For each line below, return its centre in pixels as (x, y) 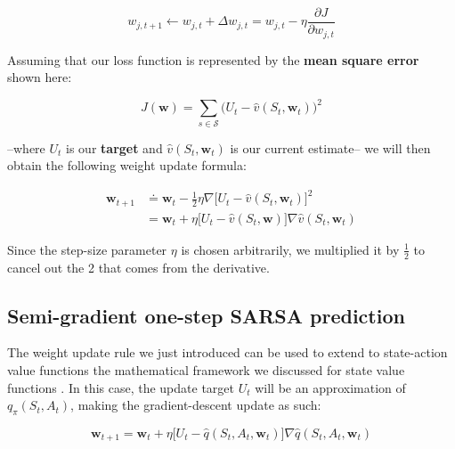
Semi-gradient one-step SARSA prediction (206, 315)
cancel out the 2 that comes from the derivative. (138, 267)
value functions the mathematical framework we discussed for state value (206, 369)
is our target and (114, 147)
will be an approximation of (330, 387)
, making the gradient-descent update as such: (196, 405)
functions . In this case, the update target (121, 387)
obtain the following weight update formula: (127, 165)
